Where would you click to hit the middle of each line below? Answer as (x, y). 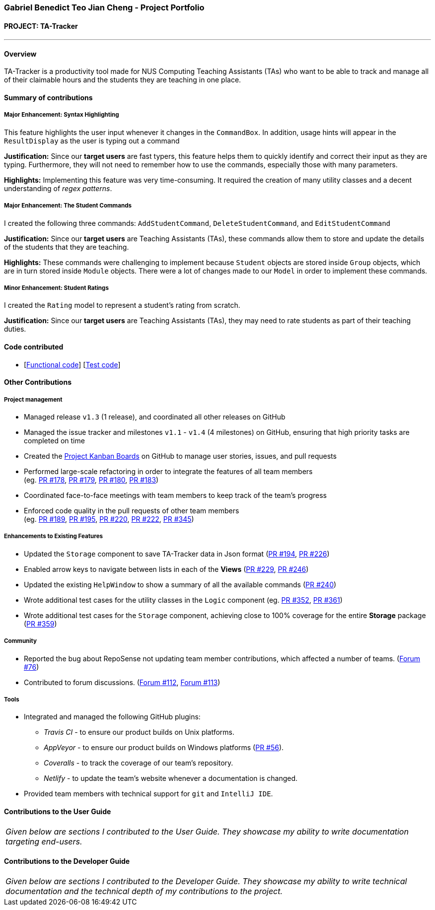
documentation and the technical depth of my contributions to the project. (144, 891)
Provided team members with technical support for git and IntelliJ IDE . (148, 794)
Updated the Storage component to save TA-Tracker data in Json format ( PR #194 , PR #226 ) (177, 554)
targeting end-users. (44, 841)
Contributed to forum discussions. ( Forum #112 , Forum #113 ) (122, 682)
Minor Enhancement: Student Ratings (56, 288)
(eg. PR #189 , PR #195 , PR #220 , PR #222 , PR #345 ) (109, 519)
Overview (20, 54)
